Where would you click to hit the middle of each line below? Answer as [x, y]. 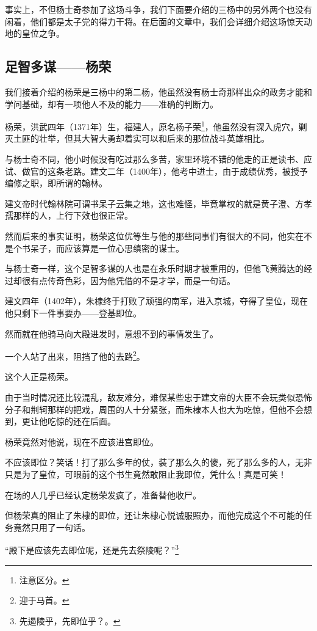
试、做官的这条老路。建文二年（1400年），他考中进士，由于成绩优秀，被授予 [156, 171]
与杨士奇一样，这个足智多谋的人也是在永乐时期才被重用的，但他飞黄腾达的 [154, 268]
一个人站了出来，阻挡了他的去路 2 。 [75, 355]
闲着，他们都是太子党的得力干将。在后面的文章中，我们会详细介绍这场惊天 [154, 21]
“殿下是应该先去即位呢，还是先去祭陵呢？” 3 [92, 549]
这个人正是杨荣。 [39, 377]
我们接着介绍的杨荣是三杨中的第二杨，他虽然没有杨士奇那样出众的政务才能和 [158, 91]
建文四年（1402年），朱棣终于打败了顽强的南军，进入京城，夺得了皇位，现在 [156, 301]
